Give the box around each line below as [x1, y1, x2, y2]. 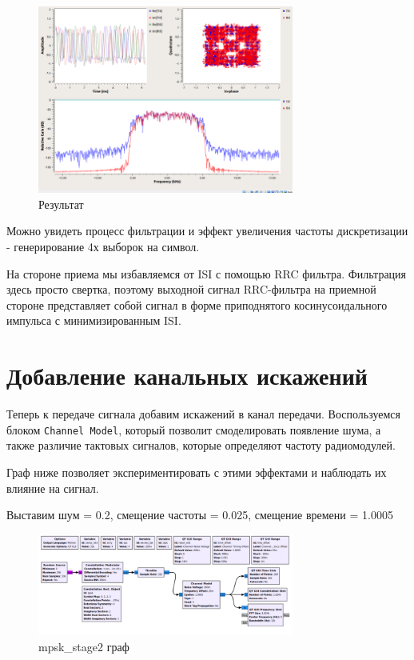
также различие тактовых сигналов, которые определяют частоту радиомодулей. [6, 437, 396, 454]
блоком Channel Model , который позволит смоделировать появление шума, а [6, 421, 381, 438]
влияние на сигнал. [6, 479, 99, 496]
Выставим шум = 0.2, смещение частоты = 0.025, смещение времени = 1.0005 [6, 506, 393, 523]
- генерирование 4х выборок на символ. [6, 238, 200, 255]
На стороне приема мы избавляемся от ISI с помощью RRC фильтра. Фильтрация [6, 265, 407, 282]
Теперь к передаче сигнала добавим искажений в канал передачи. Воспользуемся [6, 406, 400, 422]
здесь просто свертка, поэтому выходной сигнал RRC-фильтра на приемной [6, 281, 376, 298]
